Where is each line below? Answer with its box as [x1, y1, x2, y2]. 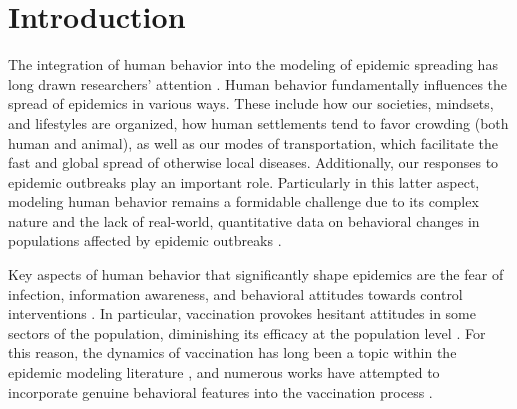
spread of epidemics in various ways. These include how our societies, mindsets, [8, 93, 494, 114]
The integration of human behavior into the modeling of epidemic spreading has [8, 54, 498, 75]
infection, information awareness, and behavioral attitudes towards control [8, 283, 463, 304]
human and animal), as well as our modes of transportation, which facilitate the [8, 132, 499, 153]
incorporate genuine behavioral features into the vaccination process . [8, 381, 433, 402]
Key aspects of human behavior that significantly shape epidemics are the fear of [8, 264, 504, 285]
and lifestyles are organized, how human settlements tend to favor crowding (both [8, 112, 509, 133]
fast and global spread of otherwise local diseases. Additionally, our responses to [8, 152, 499, 173]
